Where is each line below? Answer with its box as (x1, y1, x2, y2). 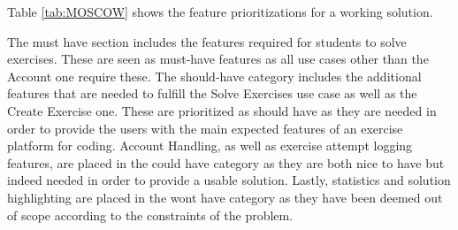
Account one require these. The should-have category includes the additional (7, 66, 422, 85)
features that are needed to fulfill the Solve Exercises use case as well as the (7, 84, 417, 103)
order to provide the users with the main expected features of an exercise (7, 119, 403, 137)
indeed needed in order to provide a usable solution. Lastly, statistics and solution (7, 171, 451, 189)
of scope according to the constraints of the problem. (7, 205, 294, 224)
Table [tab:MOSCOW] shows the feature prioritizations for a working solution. (7, 3, 433, 20)
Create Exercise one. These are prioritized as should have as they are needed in (7, 101, 437, 119)
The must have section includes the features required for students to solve (7, 32, 407, 50)
